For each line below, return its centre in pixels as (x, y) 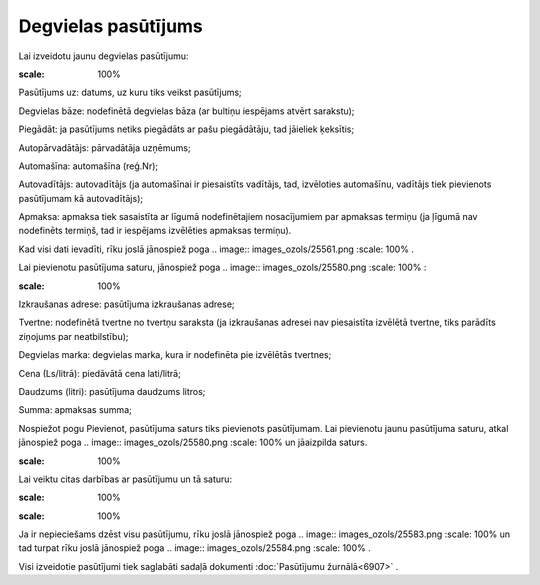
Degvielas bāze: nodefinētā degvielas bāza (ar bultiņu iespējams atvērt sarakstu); (186, 111)
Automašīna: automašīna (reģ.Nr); (88, 166)
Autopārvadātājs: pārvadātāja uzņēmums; (104, 147)
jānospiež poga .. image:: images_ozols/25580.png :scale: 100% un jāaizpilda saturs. (193, 442)
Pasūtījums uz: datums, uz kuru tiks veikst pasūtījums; (130, 92)
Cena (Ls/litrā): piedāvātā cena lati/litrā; (100, 373)
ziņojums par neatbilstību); (73, 336)
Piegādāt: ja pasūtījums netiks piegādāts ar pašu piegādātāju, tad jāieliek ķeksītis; (186, 129)
